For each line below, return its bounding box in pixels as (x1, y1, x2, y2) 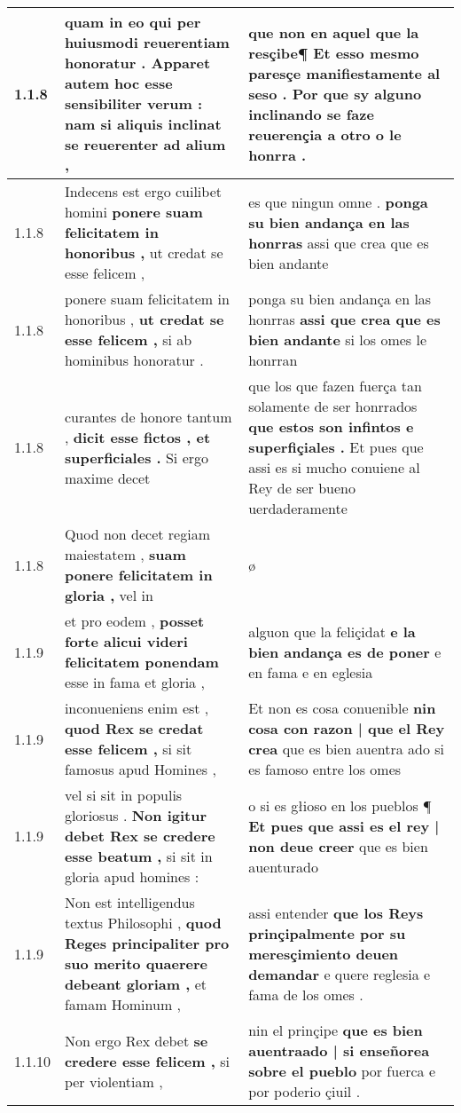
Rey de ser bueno (248, 478, 356, 498)
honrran (248, 350, 298, 370)
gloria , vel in (64, 585, 153, 605)
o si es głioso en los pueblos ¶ (248, 794, 432, 816)
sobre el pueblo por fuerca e (248, 1061, 436, 1081)
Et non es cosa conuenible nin (248, 698, 436, 718)
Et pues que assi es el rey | (248, 815, 440, 836)
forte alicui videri (64, 631, 188, 651)
